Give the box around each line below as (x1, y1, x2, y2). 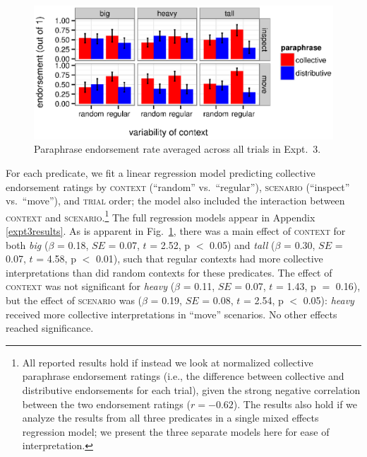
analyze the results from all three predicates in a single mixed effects (22, 410, 319, 425)
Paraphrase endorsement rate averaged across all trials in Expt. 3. (34, 141, 321, 156)
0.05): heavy (303, 293, 354, 307)
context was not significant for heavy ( (6, 279, 175, 294)
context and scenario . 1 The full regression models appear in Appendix (6, 207, 315, 224)
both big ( (6, 237, 49, 252)
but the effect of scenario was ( (6, 293, 143, 307)
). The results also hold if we (233, 396, 358, 411)
